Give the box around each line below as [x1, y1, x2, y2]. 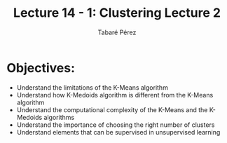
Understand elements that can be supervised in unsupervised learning [16, 128, 221, 136]
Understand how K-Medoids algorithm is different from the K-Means [16, 90, 214, 99]
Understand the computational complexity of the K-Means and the [16, 105, 208, 114]
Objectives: [6, 60, 75, 76]
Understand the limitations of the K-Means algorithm [16, 83, 169, 92]
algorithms [43, 113, 75, 121]
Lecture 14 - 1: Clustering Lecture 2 [13, 5, 221, 21]
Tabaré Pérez [97, 28, 137, 36]
